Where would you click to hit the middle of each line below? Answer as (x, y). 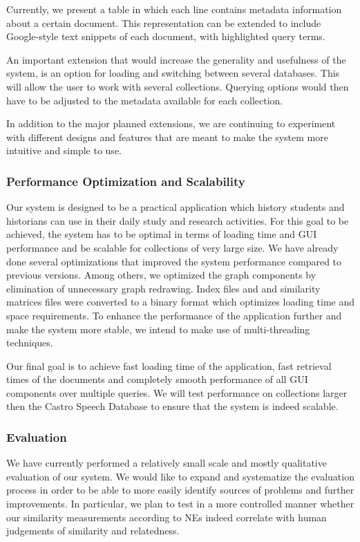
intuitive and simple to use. (64, 150)
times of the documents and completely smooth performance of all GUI (157, 379)
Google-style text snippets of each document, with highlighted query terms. (166, 36)
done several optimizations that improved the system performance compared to (174, 261)
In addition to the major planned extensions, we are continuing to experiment (171, 123)
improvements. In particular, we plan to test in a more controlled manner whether (180, 504)
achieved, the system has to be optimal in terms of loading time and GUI (162, 234)
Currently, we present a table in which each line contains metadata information (174, 9)
